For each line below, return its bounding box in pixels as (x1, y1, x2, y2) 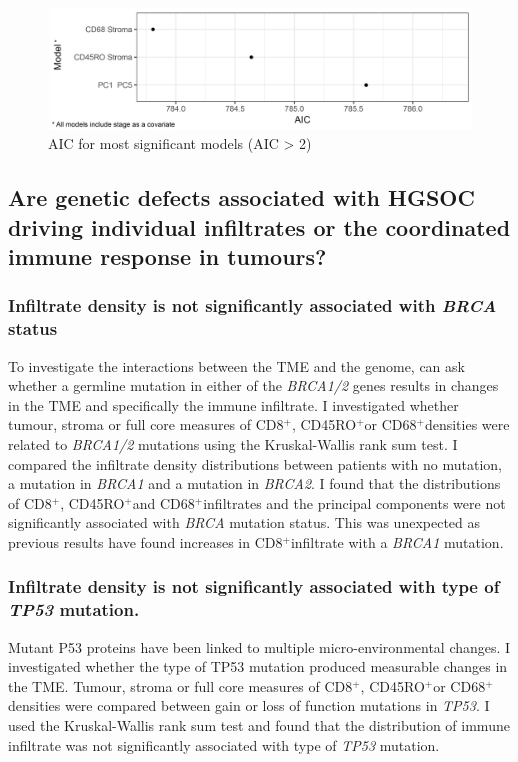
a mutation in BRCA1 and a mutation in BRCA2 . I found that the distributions (8, 473, 501, 494)
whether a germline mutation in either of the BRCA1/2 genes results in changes (8, 375, 499, 396)
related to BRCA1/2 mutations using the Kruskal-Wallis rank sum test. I (8, 434, 458, 454)
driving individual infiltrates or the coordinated (8, 211, 511, 242)
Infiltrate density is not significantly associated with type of (8, 574, 500, 599)
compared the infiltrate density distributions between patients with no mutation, (8, 453, 502, 474)
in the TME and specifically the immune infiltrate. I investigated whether (8, 394, 459, 415)
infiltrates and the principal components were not (203, 492, 506, 513)
